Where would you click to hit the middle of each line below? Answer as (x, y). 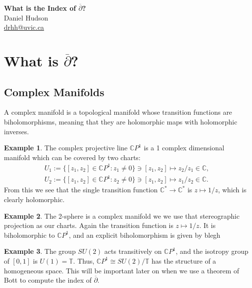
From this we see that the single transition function (81, 190)
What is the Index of (40, 8)
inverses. (17, 131)
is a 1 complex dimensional (184, 148)
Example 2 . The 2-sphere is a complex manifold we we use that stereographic (122, 216)
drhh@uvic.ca (24, 27)
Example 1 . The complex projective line (66, 148)
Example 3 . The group (40, 251)
